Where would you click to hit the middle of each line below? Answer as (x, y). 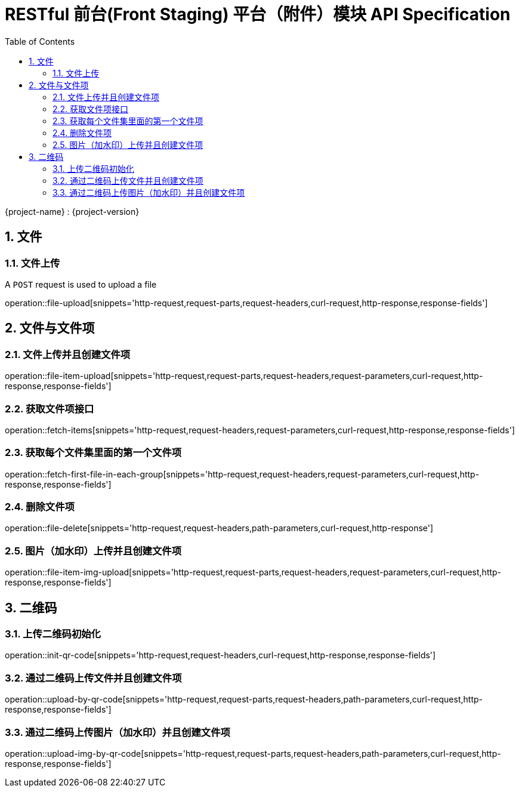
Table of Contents (40, 41)
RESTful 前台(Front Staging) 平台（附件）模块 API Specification (258, 14)
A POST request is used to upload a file (81, 284)
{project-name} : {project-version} (72, 211)
